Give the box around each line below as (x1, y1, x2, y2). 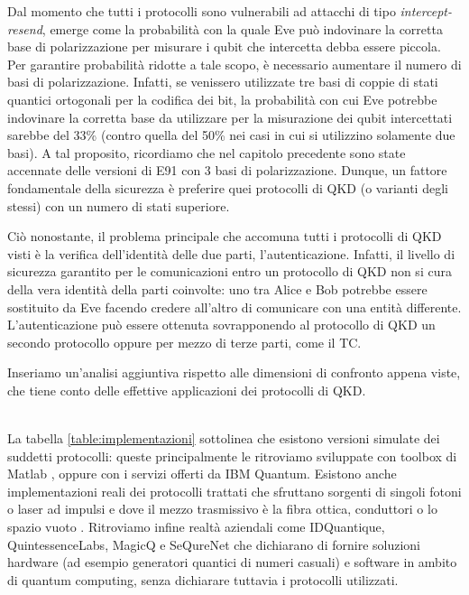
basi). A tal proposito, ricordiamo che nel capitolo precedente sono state (7, 143, 406, 162)
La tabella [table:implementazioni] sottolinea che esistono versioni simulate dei (7, 429, 440, 448)
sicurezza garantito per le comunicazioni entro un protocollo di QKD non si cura (7, 262, 452, 281)
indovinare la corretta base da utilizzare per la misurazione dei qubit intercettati (7, 107, 453, 126)
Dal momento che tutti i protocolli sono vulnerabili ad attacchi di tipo (7, 2, 396, 20)
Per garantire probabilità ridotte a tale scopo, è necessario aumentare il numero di (7, 54, 462, 73)
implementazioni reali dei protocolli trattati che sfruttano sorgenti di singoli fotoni (7, 481, 462, 500)
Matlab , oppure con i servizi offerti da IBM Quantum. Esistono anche (7, 464, 397, 483)
